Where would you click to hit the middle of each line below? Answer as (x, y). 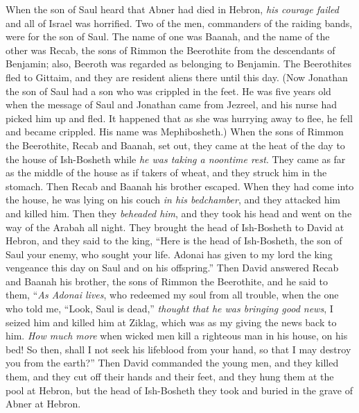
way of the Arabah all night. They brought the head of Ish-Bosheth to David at (175, 227)
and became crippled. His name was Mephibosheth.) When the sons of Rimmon (175, 132)
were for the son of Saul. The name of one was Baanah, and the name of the (168, 36)
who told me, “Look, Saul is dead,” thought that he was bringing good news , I (169, 309)
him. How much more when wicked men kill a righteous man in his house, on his (177, 336)
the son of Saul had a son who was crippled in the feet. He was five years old (168, 91)
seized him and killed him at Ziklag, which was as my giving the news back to (171, 322)
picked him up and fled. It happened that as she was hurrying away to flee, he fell (179, 118)
